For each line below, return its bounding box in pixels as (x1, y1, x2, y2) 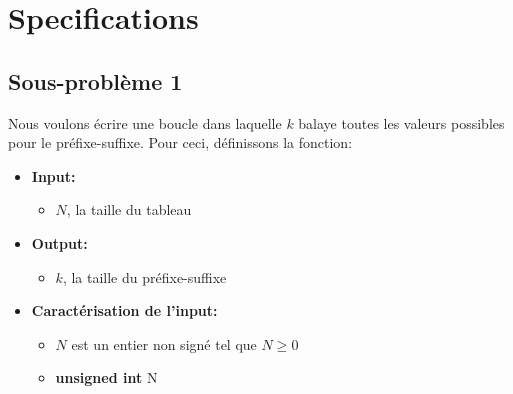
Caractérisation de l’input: (31, 300, 218, 321)
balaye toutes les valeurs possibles (298, 112, 505, 133)
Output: (31, 232, 88, 253)
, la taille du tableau (66, 199, 192, 220)
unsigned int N (55, 367, 158, 388)
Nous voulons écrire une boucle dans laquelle (8, 112, 282, 133)
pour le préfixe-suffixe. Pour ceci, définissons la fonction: (8, 132, 353, 153)
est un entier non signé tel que (71, 333, 257, 354)
